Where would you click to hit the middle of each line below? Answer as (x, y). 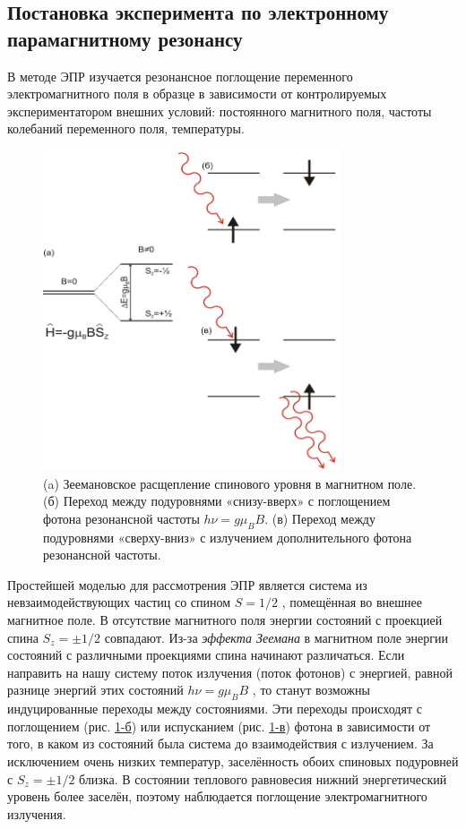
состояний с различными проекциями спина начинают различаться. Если (206, 655)
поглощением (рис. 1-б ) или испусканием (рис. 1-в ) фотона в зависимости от (219, 726)
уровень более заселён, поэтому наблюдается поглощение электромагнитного (217, 796)
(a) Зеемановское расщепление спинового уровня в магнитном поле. (230, 483)
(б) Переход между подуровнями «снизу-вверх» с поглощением (217, 501)
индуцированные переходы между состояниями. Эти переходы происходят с (215, 709)
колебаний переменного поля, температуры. (126, 128)
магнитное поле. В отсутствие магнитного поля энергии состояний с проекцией (225, 620)
